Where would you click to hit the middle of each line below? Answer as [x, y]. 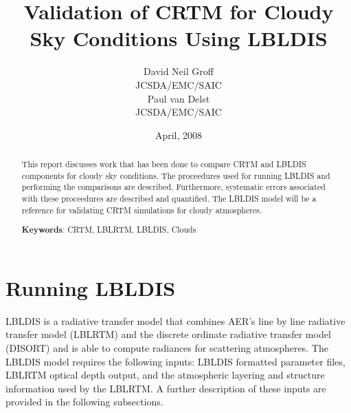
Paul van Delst [179, 98]
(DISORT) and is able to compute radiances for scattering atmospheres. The [167, 348]
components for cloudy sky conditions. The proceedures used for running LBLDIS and [176, 175]
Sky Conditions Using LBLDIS [179, 38]
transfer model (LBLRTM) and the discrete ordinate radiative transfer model [168, 334]
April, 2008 [179, 135]
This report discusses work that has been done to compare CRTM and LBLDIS [164, 164]
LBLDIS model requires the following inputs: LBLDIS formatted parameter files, [175, 361]
